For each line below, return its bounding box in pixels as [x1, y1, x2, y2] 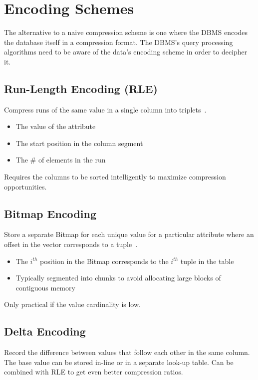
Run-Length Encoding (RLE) [4, 80, 158, 96]
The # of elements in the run [15, 154, 106, 165]
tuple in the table [180, 255, 234, 266]
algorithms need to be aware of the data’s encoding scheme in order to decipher [4, 46, 248, 57]
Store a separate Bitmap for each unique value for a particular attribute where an [4, 229, 254, 239]
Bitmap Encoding [4, 205, 96, 221]
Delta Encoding [4, 323, 86, 339]
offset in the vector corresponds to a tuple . [4, 239, 138, 249]
